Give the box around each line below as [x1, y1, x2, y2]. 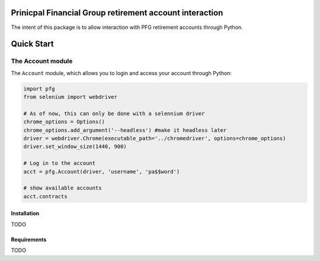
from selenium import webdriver [23, 94, 118, 101]
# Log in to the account [23, 160, 96, 167]
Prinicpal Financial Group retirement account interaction [11, 8, 223, 18]
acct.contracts [23, 193, 68, 199]
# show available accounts [23, 185, 102, 192]
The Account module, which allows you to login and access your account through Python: [11, 69, 232, 76]
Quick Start [11, 39, 54, 49]
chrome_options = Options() [23, 118, 105, 125]
